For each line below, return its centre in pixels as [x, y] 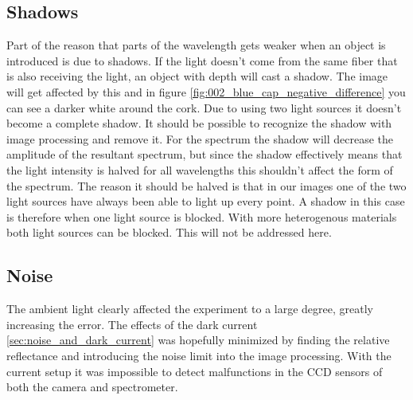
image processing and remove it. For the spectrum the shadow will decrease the [200, 138]
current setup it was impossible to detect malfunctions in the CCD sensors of [195, 371]
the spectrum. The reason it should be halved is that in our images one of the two [206, 185]
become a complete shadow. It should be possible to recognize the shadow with [199, 123]
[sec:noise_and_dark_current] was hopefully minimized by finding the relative [198, 340]
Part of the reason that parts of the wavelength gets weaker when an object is [196, 45]
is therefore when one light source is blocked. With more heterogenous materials [202, 216]
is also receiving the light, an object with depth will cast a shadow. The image [197, 76]
